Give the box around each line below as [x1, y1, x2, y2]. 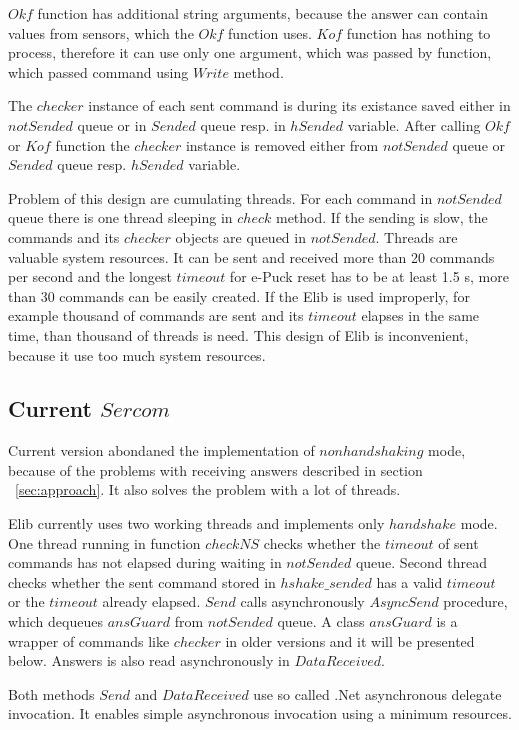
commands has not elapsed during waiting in [8, 552, 282, 573]
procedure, [443, 591, 508, 612]
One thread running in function [8, 532, 201, 553]
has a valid [376, 571, 443, 592]
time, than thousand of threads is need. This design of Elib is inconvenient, [8, 324, 469, 345]
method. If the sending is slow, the [275, 207, 488, 228]
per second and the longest [8, 266, 172, 287]
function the [55, 134, 130, 155]
